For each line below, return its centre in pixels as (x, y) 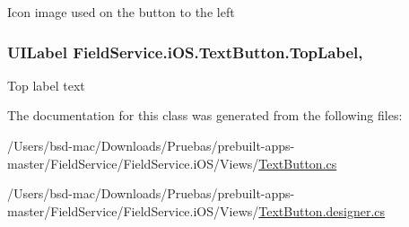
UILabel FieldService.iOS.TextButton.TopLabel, (185, 52)
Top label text (46, 85)
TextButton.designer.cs (322, 210)
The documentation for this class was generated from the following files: (205, 115)
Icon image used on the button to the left (121, 12)
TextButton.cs (298, 163)
